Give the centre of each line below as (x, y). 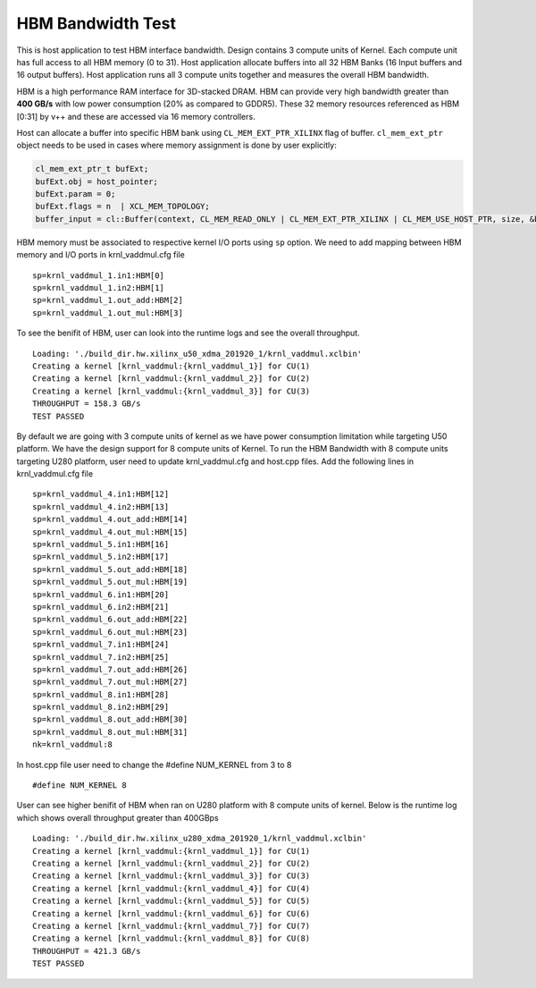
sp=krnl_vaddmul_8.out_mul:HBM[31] (110, 732)
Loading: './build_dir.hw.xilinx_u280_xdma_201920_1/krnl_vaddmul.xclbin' (200, 839)
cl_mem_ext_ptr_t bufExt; (92, 169)
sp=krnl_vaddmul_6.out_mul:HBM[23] (110, 632)
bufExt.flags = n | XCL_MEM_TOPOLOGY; (122, 207)
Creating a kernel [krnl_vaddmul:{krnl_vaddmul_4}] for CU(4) (172, 888)
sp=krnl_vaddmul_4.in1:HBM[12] (101, 494)
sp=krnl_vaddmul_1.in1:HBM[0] (99, 275)
